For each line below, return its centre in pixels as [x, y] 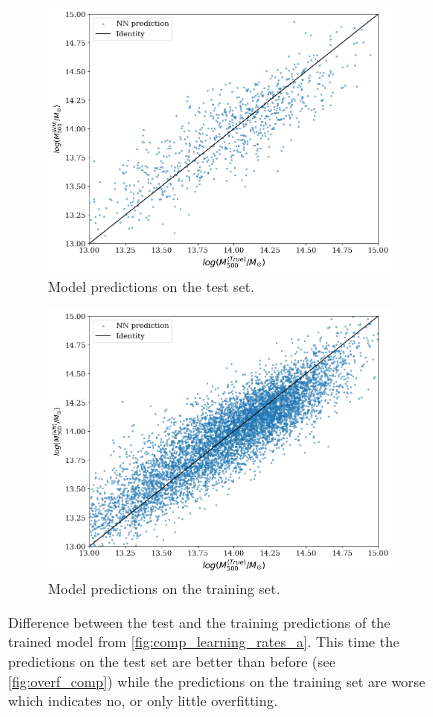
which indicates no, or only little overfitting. [143, 700]
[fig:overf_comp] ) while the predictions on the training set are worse [217, 680]
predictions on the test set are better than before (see [172, 661]
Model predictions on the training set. [164, 588]
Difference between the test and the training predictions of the [199, 621]
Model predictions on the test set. [151, 285]
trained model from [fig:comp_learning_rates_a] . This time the [204, 641]
